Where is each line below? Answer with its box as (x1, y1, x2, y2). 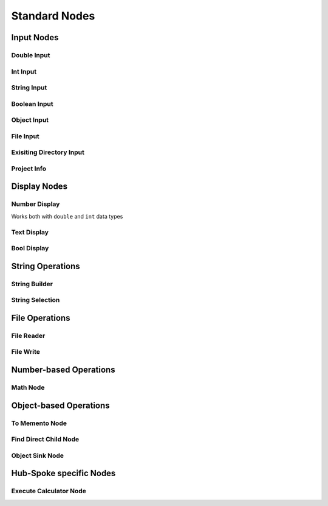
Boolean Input (11, 99, 54, 108)
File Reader (11, 331, 46, 340)
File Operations (11, 312, 70, 323)
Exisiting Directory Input (11, 148, 84, 156)
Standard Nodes (11, 9, 95, 23)
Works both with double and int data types (11, 213, 123, 220)
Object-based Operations (11, 400, 110, 410)
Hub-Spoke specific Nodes (11, 468, 116, 479)
